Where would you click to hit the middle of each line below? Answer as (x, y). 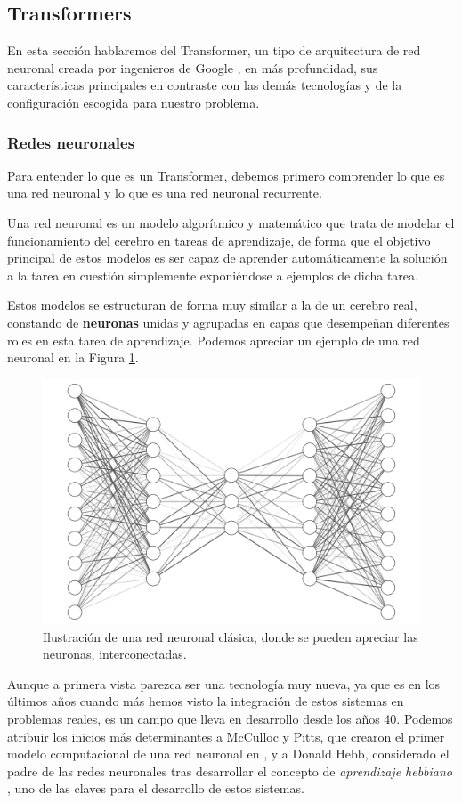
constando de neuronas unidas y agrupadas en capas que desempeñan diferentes (228, 322)
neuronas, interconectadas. (115, 654)
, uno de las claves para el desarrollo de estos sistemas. (156, 788)
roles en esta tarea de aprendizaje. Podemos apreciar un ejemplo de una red (214, 340)
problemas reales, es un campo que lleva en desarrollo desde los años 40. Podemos (230, 718)
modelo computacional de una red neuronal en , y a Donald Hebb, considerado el (228, 754)
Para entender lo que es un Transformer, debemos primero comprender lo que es (226, 175)
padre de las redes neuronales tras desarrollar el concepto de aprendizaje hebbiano (230, 771)
